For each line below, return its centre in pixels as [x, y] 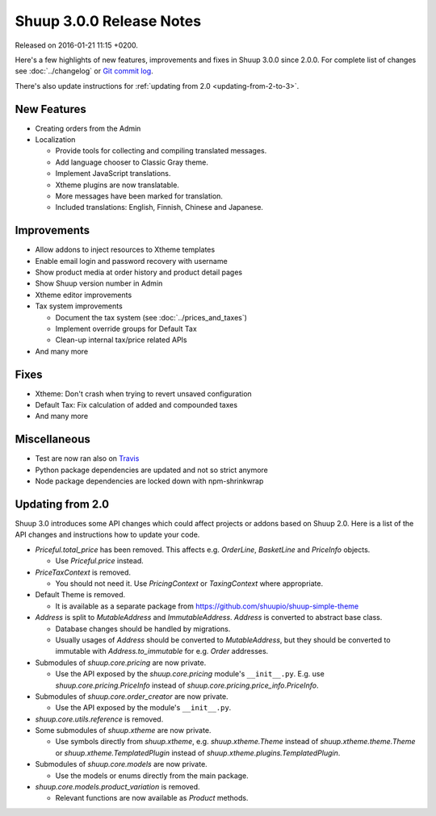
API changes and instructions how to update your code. [107, 535]
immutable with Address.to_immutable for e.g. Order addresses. [162, 651]
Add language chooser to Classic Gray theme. [132, 162]
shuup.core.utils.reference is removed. [99, 719]
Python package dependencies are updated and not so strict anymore [151, 470]
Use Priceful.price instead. [100, 561]
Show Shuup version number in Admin [99, 283]
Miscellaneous [52, 439]
